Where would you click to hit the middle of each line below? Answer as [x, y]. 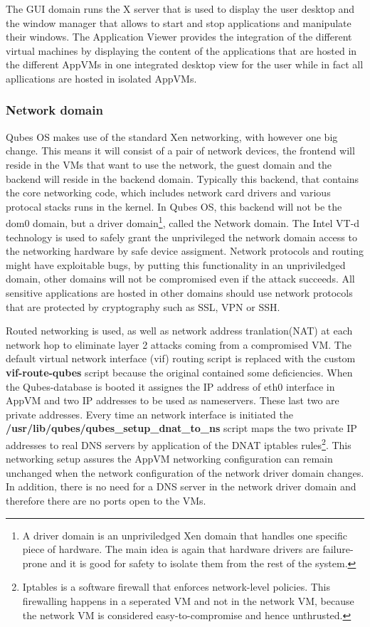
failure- [338, 549]
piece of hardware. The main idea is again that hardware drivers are [171, 549]
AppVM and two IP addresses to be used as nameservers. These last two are [173, 400]
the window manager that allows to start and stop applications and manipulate [179, 22]
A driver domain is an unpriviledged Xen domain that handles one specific [185, 535]
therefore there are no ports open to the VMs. [106, 500]
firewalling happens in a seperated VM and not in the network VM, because [188, 600]
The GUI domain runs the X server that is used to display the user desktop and [180, 9]
